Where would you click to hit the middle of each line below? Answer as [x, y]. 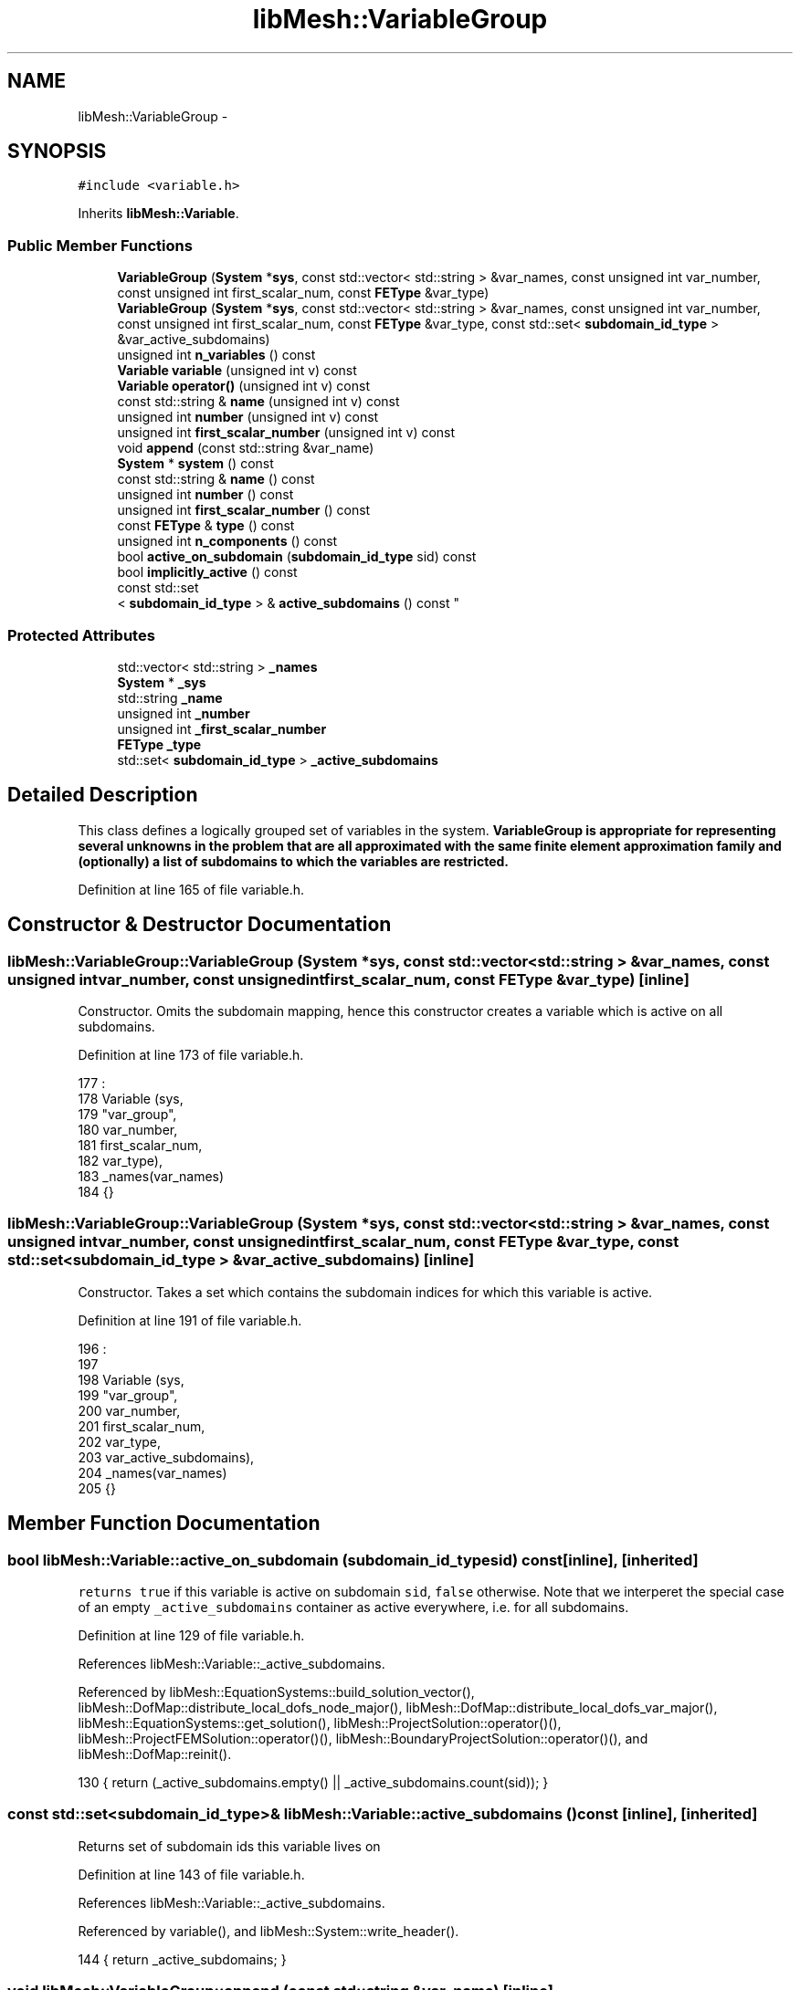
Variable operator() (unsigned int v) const [243, 386]
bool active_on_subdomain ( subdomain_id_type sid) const [297, 557]
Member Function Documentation [164, 1524]
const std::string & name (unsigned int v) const [258, 402]
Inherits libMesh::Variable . [158, 214]
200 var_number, [129, 1410]
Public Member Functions [100, 245]
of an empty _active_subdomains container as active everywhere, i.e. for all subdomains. [353, 1607]
